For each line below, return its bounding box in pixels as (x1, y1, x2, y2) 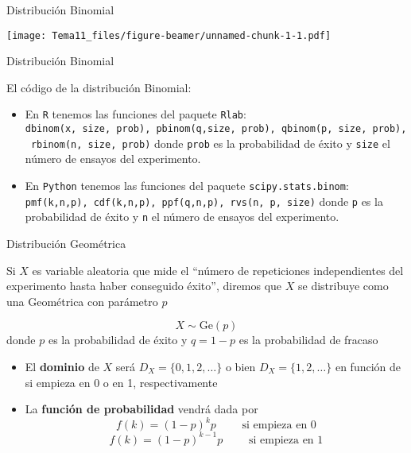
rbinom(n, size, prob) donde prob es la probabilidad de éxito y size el (30, 134, 390, 151)
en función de (335, 358, 401, 374)
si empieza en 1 (248, 434, 324, 446)
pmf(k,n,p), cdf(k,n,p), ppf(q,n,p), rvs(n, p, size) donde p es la (25, 192, 383, 209)
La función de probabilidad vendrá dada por (25, 401, 258, 417)
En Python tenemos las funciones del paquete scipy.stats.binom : (25, 177, 349, 193)
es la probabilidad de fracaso (238, 331, 378, 348)
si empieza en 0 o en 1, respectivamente (25, 374, 218, 390)
